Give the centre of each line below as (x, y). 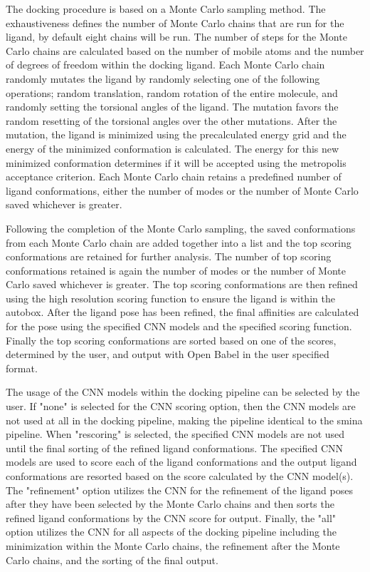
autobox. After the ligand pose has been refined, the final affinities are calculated (183, 312)
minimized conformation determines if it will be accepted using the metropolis (176, 162)
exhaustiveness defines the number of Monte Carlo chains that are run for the (175, 22)
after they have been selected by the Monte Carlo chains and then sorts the (170, 504)
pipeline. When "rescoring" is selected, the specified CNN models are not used (175, 434)
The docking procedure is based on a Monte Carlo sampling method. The (166, 9)
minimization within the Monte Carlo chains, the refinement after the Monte (173, 545)
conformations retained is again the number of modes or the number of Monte (176, 270)
